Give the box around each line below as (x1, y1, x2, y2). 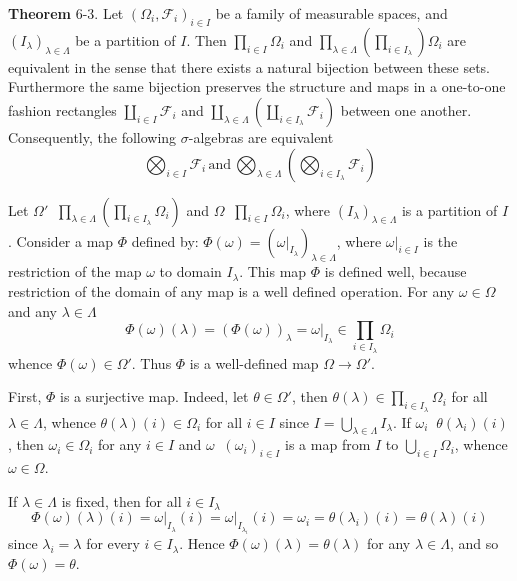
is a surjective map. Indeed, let (60, 386, 249, 407)
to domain (159, 261, 222, 282)
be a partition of (75, 29, 176, 50)
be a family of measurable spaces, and (215, 3, 448, 23)
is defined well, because (324, 261, 467, 282)
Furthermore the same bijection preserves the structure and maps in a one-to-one (8, 76, 506, 97)
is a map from (285, 434, 371, 455)
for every (86, 533, 140, 554)
